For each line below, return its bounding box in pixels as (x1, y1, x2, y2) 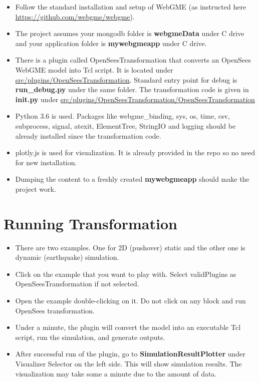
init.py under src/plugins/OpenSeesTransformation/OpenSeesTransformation (15, 94, 255, 104)
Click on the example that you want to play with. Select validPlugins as (15, 268, 236, 279)
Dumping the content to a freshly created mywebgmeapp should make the (15, 174, 249, 184)
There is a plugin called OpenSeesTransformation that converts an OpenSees (15, 55, 251, 65)
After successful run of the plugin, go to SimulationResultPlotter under (15, 348, 245, 359)
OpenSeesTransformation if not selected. (15, 278, 139, 289)
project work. (15, 183, 56, 194)
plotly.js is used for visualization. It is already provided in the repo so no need (15, 147, 255, 158)
